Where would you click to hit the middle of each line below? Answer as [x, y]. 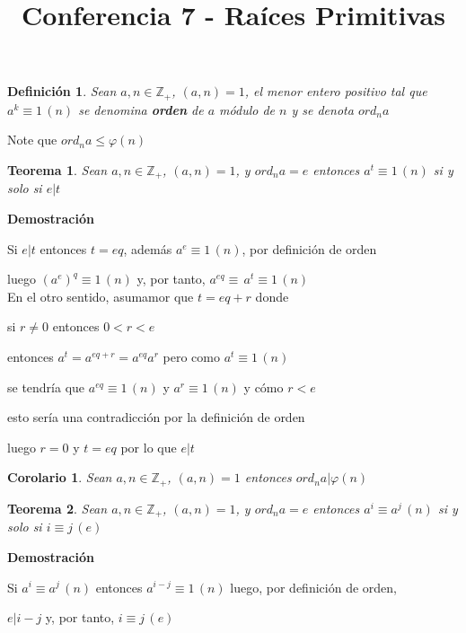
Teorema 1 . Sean [57, 170]
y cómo [264, 387]
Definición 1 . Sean [62, 91]
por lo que [149, 447]
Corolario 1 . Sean [60, 477]
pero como [191, 357]
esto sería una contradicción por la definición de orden [156, 417]
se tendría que [46, 387]
